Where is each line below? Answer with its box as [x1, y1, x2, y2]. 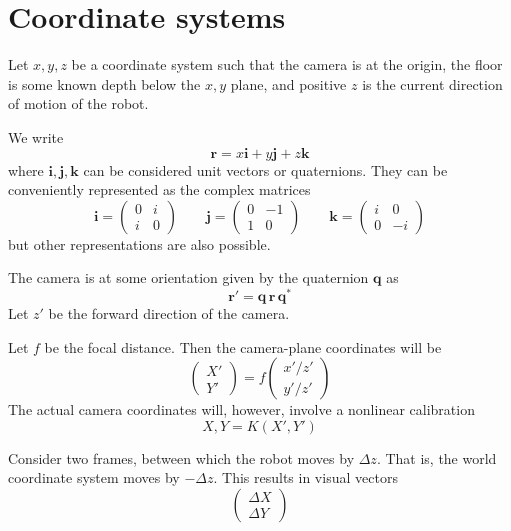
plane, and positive [230, 73, 347, 94]
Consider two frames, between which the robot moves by [8, 447, 355, 468]
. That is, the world [376, 447, 497, 468]
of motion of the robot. [8, 93, 149, 114]
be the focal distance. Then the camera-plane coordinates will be [44, 336, 442, 357]
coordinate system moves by [8, 467, 180, 488]
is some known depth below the [8, 73, 201, 94]
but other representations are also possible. [8, 233, 271, 254]
